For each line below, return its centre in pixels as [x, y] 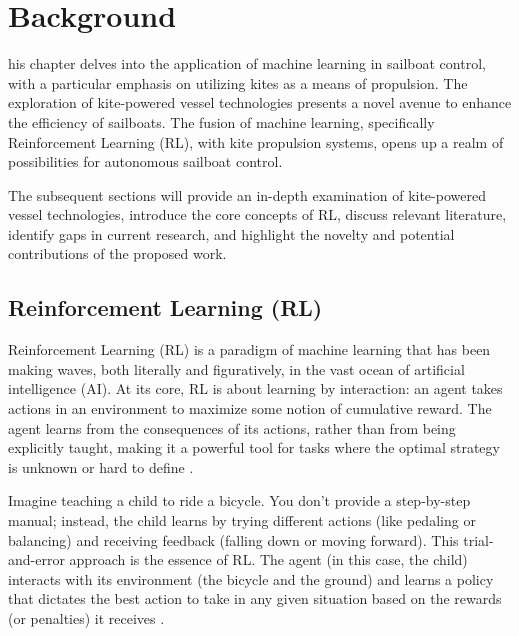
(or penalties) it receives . [86, 617]
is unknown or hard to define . [101, 466]
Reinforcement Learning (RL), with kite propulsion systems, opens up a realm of [256, 141]
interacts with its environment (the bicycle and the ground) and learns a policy [251, 578]
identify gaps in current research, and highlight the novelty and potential [231, 233]
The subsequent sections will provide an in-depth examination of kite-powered [247, 194]
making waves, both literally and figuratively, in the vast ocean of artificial [236, 368]
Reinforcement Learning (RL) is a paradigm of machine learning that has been [249, 349]
